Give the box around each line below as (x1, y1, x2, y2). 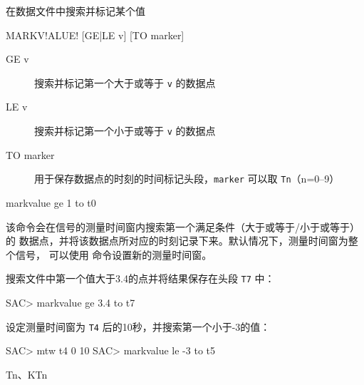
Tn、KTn (6, 366, 48, 381)
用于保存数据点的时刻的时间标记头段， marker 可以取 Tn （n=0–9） (34, 171, 340, 186)
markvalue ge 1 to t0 (6, 195, 96, 210)
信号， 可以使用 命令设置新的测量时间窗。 (15, 247, 212, 262)
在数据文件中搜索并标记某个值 (6, 4, 145, 18)
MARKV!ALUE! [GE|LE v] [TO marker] (6, 27, 184, 42)
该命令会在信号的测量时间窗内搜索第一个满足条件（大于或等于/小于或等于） (6, 219, 360, 234)
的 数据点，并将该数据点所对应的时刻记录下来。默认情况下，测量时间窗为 (6, 233, 348, 248)
